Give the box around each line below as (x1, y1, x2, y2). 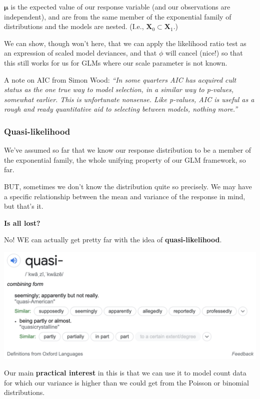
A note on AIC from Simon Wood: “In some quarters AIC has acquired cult (4, 74, 236, 85)
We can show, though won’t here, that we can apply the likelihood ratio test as (4, 38, 246, 48)
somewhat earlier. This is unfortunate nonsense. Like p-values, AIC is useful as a (4, 94, 254, 104)
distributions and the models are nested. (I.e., (4, 21, 144, 32)
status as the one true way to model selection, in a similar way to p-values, (4, 84, 234, 95)
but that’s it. (4, 201, 43, 211)
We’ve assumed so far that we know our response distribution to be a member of (4, 145, 251, 155)
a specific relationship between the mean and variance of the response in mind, (4, 191, 245, 201)
